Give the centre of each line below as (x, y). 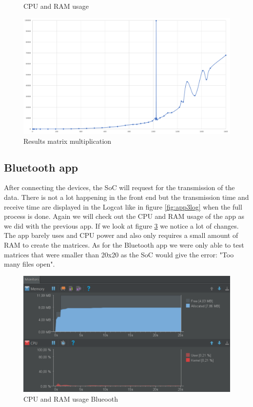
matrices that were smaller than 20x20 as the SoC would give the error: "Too (119, 254)
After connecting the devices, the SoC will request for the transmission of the (119, 187)
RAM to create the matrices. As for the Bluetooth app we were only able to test (124, 245)
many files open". (29, 264)
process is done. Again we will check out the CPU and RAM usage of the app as (124, 216)
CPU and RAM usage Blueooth (71, 398)
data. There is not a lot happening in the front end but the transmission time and (126, 197)
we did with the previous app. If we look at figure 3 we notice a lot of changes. (121, 225)
